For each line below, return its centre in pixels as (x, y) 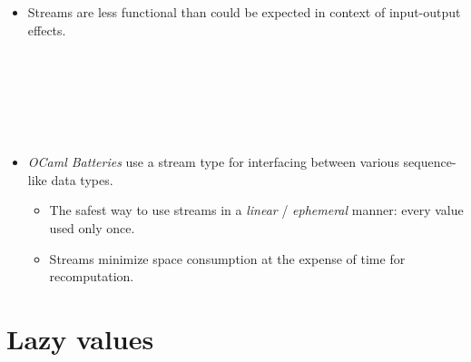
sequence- (430, 162)
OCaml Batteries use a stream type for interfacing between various (213, 162)
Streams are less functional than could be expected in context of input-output (244, 12)
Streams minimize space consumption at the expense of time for (227, 258)
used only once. (92, 227)
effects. (47, 29)
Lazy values (80, 338)
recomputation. (92, 276)
